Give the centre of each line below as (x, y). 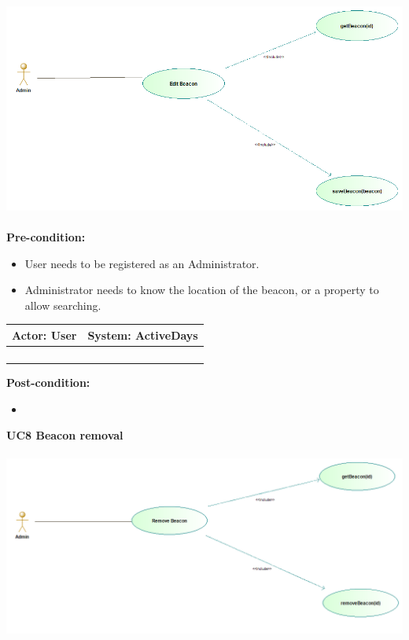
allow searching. (63, 305)
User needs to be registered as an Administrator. (142, 263)
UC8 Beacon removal (65, 435)
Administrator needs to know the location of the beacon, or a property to (202, 290)
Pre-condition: (46, 237)
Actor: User (44, 335)
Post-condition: (48, 383)
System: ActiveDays (143, 335)
